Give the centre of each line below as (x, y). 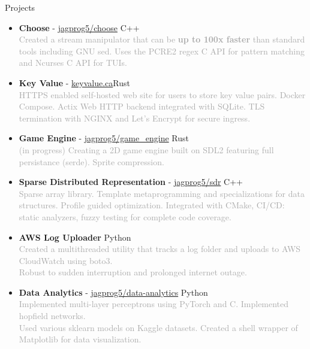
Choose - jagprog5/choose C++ (79, 27)
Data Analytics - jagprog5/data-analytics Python (113, 292)
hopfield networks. (52, 316)
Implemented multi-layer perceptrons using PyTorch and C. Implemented (154, 304)
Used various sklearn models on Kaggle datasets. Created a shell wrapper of (158, 327)
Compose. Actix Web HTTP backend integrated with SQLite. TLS (142, 106)
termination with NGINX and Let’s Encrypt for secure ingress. (135, 118)
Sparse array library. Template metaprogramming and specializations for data (162, 193)
